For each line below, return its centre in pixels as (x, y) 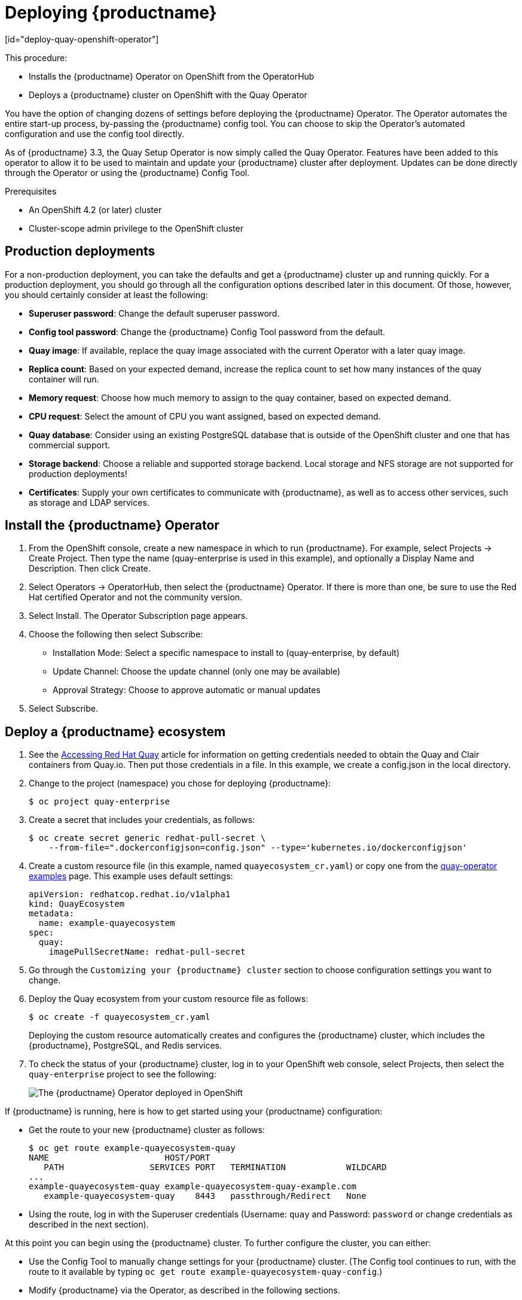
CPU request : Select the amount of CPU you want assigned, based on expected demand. (205, 416)
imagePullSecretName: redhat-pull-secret (147, 952)
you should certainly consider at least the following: (106, 294)
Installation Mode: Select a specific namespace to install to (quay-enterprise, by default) (226, 653)
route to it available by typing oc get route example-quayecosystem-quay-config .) (206, 1272)
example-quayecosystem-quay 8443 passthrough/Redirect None (205, 1196)
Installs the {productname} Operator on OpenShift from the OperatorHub (172, 76)
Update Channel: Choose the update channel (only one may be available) (197, 672)
